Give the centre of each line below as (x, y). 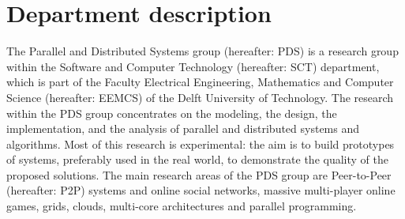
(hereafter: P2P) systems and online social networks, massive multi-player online (201, 190)
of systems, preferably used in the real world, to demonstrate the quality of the (197, 159)
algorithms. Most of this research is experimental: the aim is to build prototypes (201, 143)
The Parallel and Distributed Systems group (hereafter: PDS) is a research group (202, 51)
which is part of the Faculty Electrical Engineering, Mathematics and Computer (200, 82)
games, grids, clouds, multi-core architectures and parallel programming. (182, 206)
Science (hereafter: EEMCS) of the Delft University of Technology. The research (200, 97)
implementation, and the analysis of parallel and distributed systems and (183, 128)
